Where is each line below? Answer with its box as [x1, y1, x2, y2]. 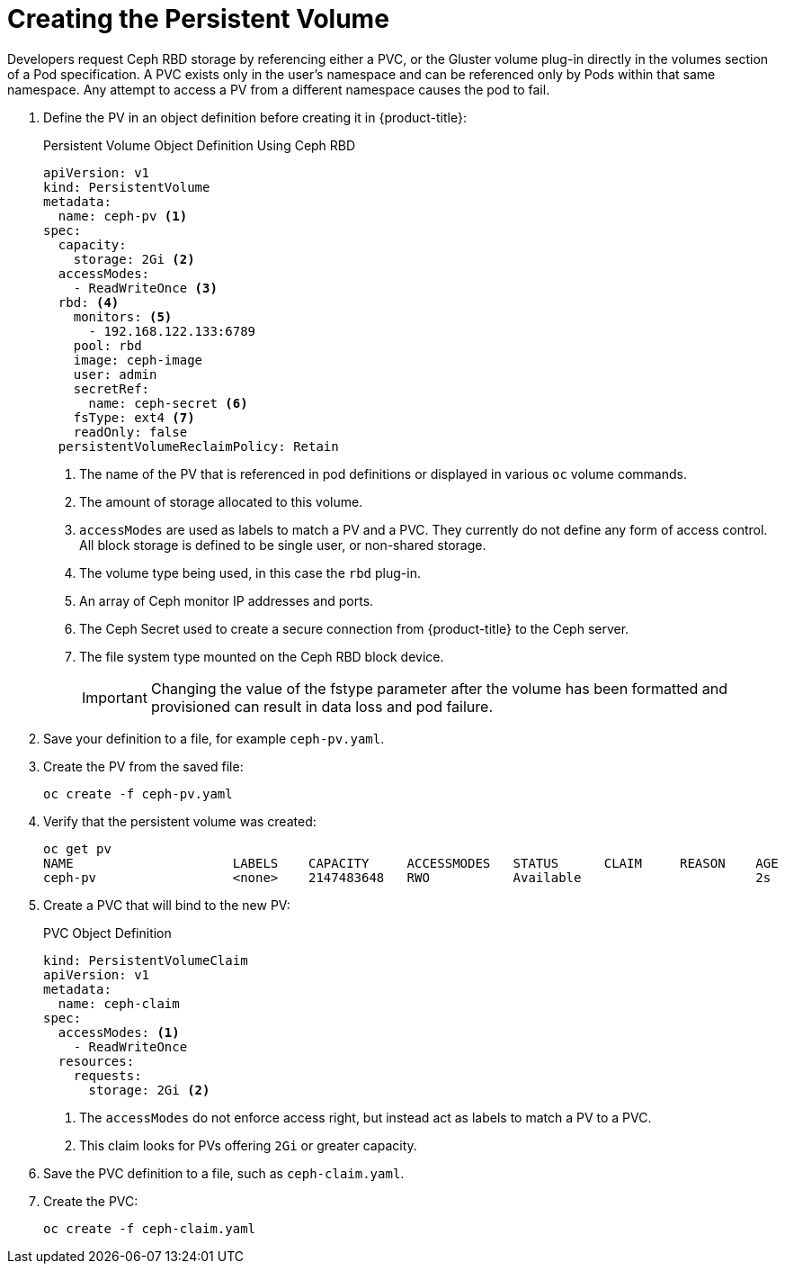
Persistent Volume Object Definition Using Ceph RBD [43, 137, 356, 153]
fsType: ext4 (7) [73, 410, 195, 425]
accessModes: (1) [58, 1024, 180, 1040]
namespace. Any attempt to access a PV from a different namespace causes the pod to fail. [7, 81, 550, 97]
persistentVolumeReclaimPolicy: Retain [58, 438, 339, 454]
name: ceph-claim [58, 996, 180, 1011]
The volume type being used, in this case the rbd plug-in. [79, 564, 421, 581]
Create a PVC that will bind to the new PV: [43, 897, 290, 913]
